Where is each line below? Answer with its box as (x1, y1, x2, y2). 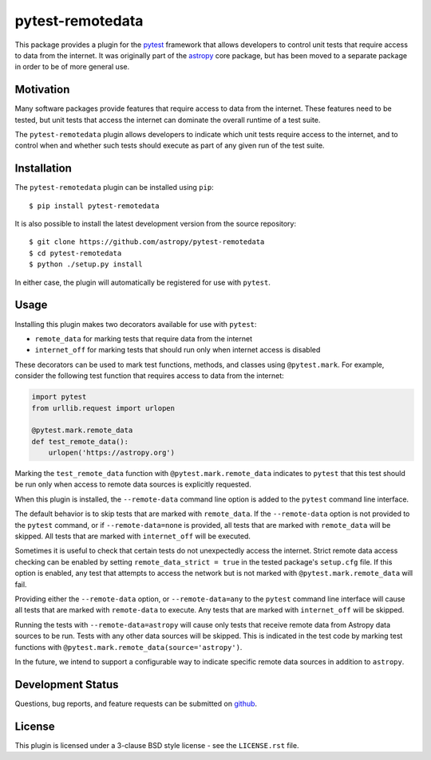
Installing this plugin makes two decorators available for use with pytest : (14, 319, 257, 329)
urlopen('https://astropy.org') (48, 448, 176, 458)
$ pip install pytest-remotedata (29, 201, 160, 211)
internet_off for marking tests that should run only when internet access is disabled (34, 345, 321, 355)
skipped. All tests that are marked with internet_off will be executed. (14, 531, 251, 541)
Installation (14, 162, 72, 175)
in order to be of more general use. (14, 62, 130, 72)
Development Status (14, 678, 119, 691)
